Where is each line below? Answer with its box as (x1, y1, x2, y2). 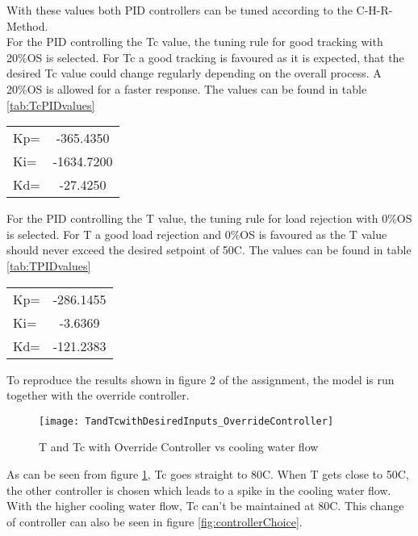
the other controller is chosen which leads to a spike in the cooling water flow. (6, 481, 391, 498)
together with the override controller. (6, 387, 190, 404)
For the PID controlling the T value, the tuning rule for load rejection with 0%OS (6, 210, 412, 227)
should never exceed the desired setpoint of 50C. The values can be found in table (6, 241, 412, 258)
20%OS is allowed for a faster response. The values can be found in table (6, 80, 367, 97)
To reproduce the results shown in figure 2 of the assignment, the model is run (6, 371, 395, 387)
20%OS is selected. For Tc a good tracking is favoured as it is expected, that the (6, 48, 404, 65)
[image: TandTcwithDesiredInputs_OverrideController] (39, 415, 334, 427)
